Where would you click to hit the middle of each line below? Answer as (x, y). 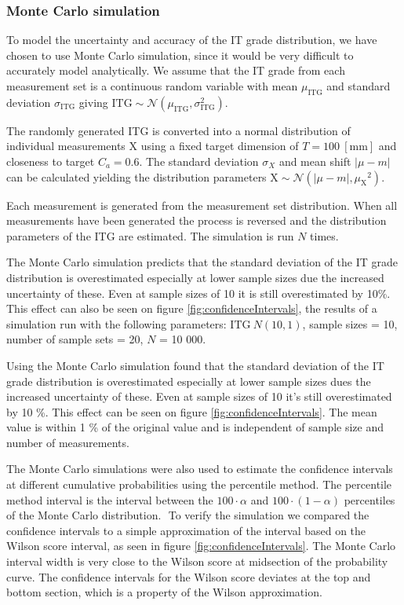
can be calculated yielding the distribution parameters (136, 176)
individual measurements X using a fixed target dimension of (153, 146)
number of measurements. (68, 442)
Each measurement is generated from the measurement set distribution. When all (202, 205)
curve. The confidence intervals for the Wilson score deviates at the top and (189, 576)
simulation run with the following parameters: (116, 323)
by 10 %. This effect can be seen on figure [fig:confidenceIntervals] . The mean (192, 411)
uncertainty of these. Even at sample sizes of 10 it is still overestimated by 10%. (198, 293)
